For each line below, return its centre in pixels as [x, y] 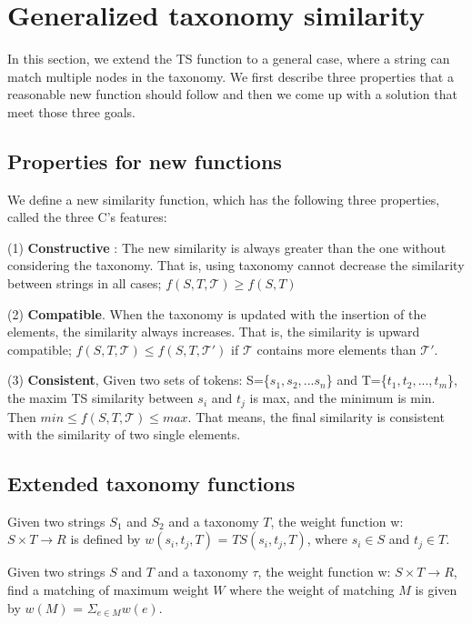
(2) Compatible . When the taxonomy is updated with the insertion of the [217, 313]
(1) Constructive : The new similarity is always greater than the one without [227, 247]
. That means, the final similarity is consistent [316, 416]
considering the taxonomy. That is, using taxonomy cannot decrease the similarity [236, 265]
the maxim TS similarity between [100, 398]
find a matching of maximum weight [108, 590]
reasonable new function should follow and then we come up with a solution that [232, 94]
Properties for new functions [145, 161]
